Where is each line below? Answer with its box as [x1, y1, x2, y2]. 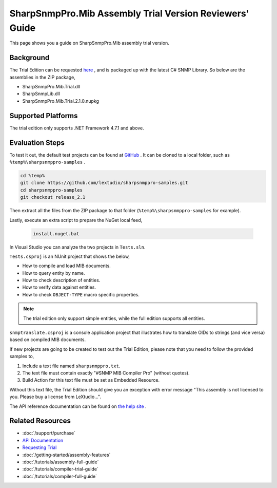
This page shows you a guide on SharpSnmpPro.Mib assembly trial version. [9, 40, 169, 46]
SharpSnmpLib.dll [22, 90, 60, 97]
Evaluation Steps [9, 138, 65, 147]
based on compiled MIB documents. [9, 336, 86, 343]
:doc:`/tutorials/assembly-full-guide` [22, 459, 99, 465]
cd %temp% [20, 173, 45, 178]
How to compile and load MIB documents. [22, 262, 111, 269]
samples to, [9, 353, 34, 360]
